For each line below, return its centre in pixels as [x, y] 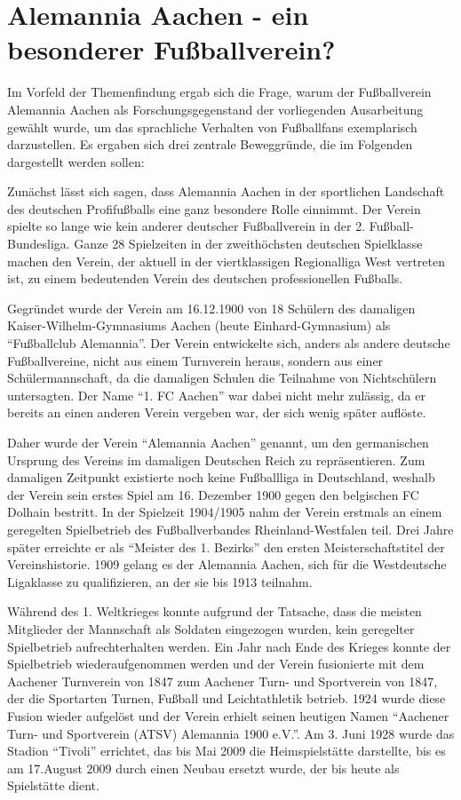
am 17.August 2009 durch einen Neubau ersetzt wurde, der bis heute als [203, 768]
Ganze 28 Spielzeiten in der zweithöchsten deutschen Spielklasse [248, 244]
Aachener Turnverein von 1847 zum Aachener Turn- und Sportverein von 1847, [223, 681]
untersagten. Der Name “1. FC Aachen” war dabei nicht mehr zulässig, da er [216, 395]
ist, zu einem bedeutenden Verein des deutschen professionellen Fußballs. [205, 278]
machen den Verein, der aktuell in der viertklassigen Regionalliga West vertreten [226, 261]
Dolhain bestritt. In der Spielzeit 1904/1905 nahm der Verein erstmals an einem [225, 512]
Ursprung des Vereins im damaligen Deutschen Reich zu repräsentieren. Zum [216, 459]
